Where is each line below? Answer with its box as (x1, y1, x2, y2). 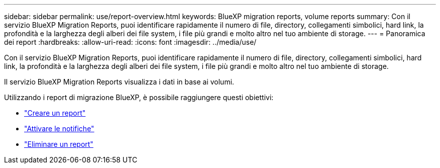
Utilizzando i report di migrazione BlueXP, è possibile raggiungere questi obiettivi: (4, 93, 274, 102)
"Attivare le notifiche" (24, 124, 94, 133)
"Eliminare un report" (24, 140, 93, 148)
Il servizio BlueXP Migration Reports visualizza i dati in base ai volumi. (4, 77, 235, 86)
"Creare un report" (24, 109, 86, 117)
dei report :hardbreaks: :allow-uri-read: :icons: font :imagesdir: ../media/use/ (4, 38, 257, 46)
